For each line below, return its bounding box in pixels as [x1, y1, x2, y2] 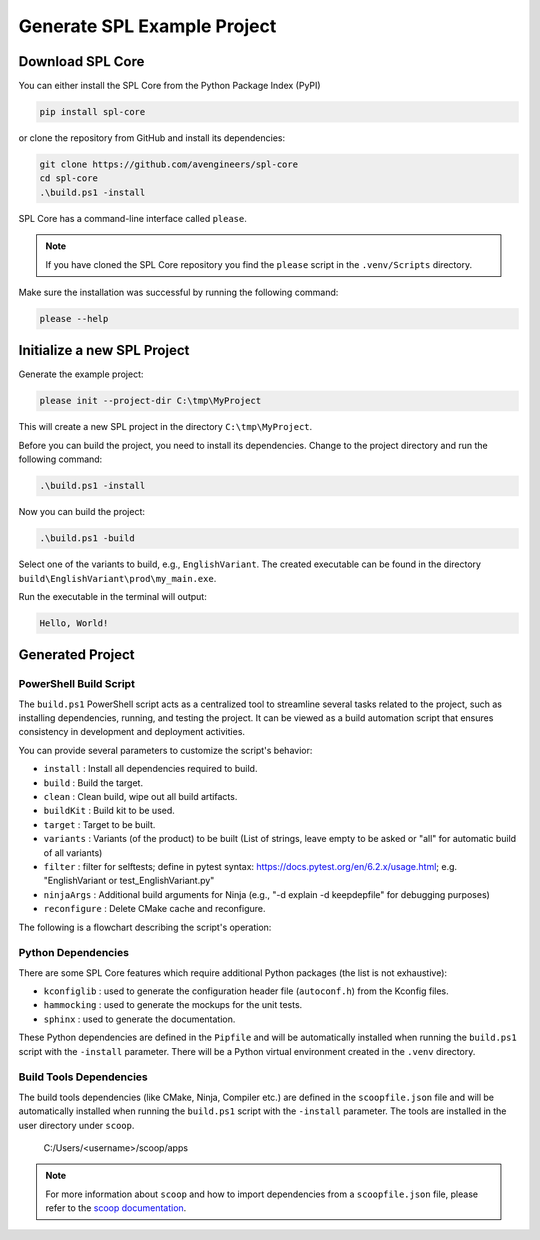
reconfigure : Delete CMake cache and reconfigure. [43, 903, 266, 915]
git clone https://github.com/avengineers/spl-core [39, 159, 299, 170]
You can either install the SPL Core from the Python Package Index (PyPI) [18, 80, 321, 92]
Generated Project [18, 646, 135, 664]
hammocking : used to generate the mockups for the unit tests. [43, 999, 303, 1011]
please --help [39, 313, 109, 324]
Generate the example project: [18, 368, 144, 380]
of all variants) [43, 846, 103, 859]
